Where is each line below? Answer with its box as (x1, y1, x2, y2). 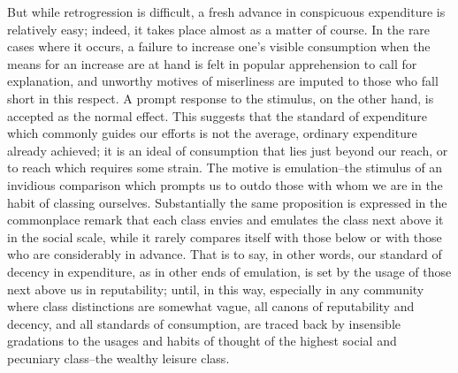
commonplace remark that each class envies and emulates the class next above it (7, 210, 444, 229)
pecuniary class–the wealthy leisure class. (7, 348, 230, 367)
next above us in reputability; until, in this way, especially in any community (7, 279, 424, 298)
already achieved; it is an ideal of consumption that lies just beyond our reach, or (7, 141, 448, 159)
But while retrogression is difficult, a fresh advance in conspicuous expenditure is (7, 3, 446, 20)
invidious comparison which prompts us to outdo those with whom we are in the (7, 175, 443, 194)
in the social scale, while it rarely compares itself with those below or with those (7, 227, 442, 246)
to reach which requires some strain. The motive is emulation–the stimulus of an (7, 158, 443, 177)
